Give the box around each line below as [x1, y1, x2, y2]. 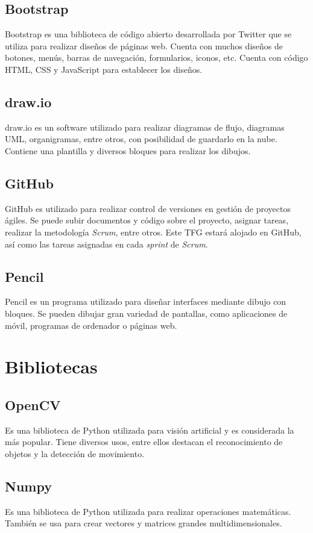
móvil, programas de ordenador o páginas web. [5, 319, 177, 331]
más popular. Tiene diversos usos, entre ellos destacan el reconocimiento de [5, 435, 283, 448]
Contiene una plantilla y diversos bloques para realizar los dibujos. [5, 144, 251, 157]
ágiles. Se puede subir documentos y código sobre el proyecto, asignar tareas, [5, 214, 289, 226]
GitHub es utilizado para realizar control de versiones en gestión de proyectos [5, 202, 291, 214]
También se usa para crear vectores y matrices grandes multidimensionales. [5, 517, 282, 529]
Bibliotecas [5, 354, 98, 379]
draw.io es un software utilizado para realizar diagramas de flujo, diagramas [5, 120, 285, 133]
